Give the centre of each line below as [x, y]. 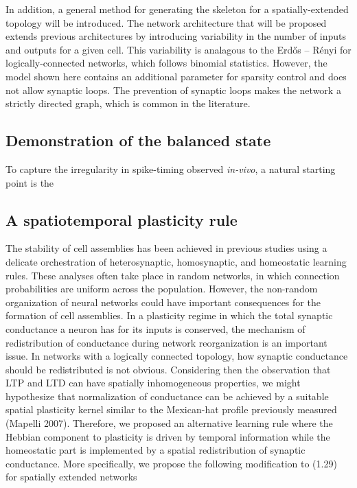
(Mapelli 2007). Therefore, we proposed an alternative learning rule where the [169, 423]
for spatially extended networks [71, 477]
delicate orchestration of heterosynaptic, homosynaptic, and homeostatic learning [176, 261]
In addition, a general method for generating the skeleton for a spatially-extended [177, 9]
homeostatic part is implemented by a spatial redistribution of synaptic [156, 450]
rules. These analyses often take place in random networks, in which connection [173, 275]
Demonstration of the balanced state [138, 140]
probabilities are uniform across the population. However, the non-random [162, 289]
